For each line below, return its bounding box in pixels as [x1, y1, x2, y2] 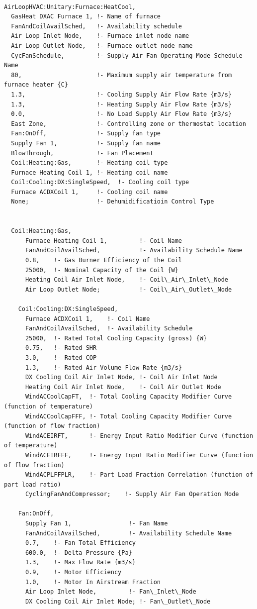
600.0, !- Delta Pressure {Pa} [25, 549, 132, 556]
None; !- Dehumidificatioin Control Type [11, 198, 214, 205]
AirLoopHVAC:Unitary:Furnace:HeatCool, [4, 3, 136, 10]
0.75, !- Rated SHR [25, 344, 97, 352]
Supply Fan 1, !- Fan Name [25, 520, 168, 527]
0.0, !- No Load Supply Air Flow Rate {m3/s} [11, 110, 232, 118]
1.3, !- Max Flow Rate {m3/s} [25, 559, 136, 566]
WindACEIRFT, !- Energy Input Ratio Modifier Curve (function [25, 432, 254, 439]
